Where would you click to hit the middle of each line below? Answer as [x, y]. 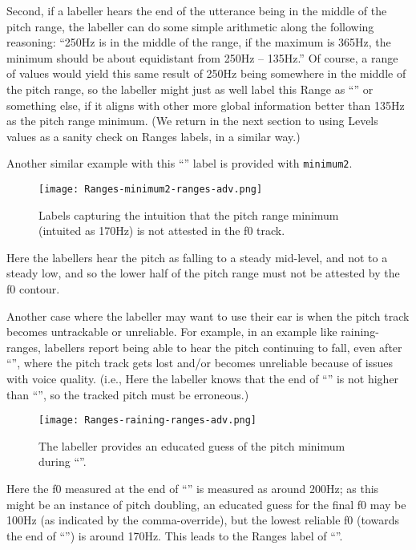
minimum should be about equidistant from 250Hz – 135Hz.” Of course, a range [202, 57]
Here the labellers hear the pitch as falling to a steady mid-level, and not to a [197, 257]
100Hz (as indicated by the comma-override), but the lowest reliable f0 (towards [203, 520]
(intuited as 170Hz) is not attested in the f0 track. [162, 231]
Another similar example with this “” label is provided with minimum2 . [180, 163]
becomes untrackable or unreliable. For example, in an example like [172, 332]
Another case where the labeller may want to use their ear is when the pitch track [208, 315]
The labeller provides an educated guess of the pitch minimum [192, 445]
